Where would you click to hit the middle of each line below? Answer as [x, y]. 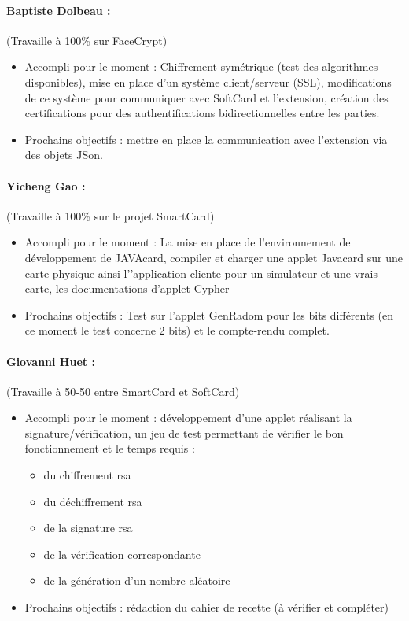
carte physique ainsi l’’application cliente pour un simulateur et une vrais [201, 273]
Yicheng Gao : [46, 185]
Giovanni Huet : [51, 361]
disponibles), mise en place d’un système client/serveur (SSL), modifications [208, 81]
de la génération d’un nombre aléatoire [137, 580]
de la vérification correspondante [122, 554]
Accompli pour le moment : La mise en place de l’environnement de [188, 242]
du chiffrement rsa [87, 475]
